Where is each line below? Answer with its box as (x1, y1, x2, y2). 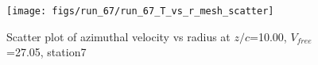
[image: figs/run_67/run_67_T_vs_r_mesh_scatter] (6, 6, 274, 17)
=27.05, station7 (6, 44, 87, 60)
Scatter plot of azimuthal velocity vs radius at (6, 28, 231, 44)
